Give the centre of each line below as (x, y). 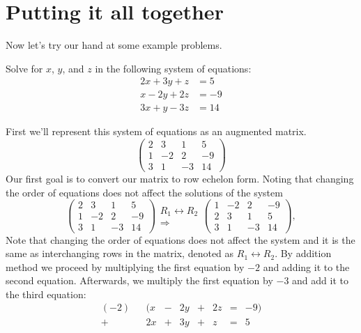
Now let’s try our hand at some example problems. (114, 45)
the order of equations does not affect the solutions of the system (144, 192)
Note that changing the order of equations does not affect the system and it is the (180, 239)
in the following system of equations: (173, 68)
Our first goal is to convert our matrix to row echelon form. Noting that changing (180, 179)
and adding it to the (306, 266)
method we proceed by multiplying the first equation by (125, 266)
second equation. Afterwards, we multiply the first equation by (139, 280)
